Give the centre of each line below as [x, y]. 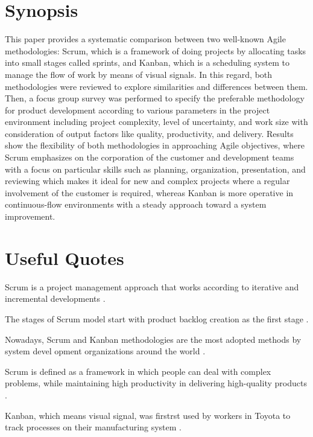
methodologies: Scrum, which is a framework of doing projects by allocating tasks [156, 50]
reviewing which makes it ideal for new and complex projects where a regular [147, 181]
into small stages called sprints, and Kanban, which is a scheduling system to [147, 62]
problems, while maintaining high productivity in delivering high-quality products [156, 383]
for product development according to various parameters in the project [138, 110]
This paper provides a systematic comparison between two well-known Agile [145, 39]
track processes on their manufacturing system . [93, 427]
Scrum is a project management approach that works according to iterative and [152, 286]
